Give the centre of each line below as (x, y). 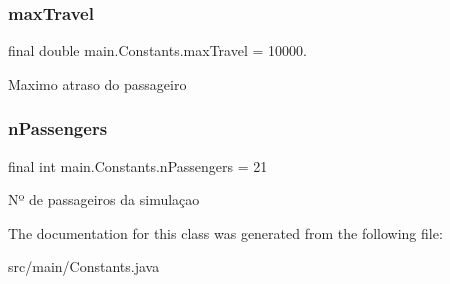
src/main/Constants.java (84, 266)
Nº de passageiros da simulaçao (104, 199)
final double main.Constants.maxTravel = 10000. (157, 50)
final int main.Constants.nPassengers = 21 (138, 165)
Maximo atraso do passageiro (97, 83)
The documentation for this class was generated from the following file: (225, 232)
